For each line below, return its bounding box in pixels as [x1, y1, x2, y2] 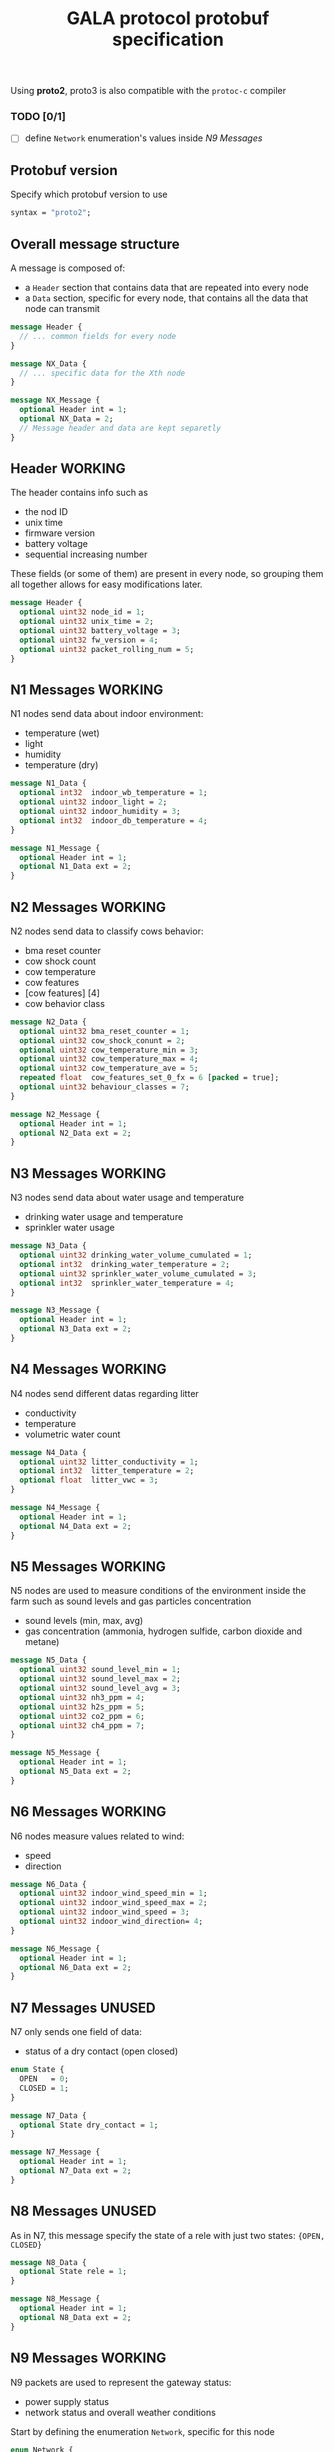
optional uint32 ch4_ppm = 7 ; [19, 1720, 145, 1731]
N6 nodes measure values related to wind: [10, 1830, 185, 1842]
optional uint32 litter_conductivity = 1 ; [19, 1457, 199, 1467]
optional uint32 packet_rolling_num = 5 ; [19, 644, 195, 654]
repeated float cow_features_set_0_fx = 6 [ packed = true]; [19, 1073, 280, 1083]
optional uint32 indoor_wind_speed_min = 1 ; [19, 1888, 208, 1899]
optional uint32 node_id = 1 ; [19, 607, 145, 617]
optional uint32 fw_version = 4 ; [19, 635, 159, 645]
